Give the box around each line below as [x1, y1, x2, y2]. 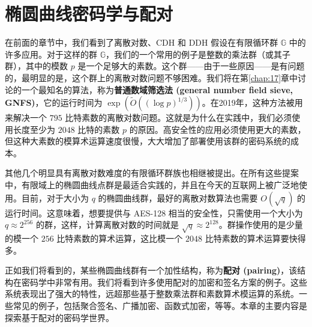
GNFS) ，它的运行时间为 [5, 96, 103, 109]
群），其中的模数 [5, 60, 68, 72]
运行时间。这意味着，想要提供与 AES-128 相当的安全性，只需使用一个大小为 [5, 206, 303, 219]
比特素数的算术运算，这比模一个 [56, 232, 183, 245]
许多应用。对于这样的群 [5, 47, 97, 60]
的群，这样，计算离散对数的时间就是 [35, 218, 179, 231]
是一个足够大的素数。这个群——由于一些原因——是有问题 [77, 60, 305, 72]
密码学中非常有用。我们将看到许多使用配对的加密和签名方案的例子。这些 [21, 275, 307, 288]
